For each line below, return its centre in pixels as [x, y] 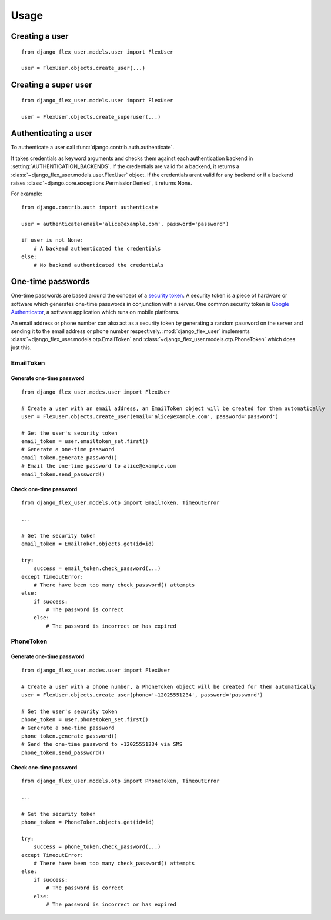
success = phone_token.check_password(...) [97, 847]
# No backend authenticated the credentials [98, 265]
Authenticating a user [52, 133]
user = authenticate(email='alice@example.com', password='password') [125, 224]
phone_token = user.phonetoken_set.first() [85, 720]
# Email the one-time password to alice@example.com [99, 466]
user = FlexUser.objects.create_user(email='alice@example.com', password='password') [150, 416]
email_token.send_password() [63, 474]
